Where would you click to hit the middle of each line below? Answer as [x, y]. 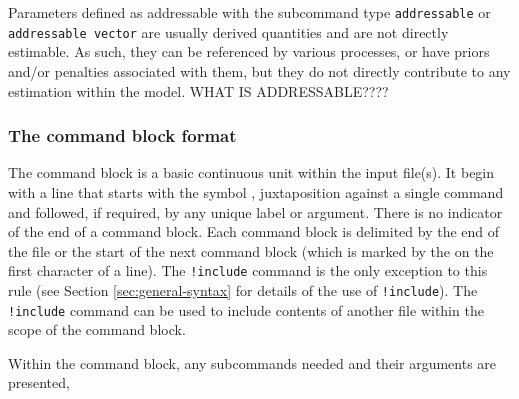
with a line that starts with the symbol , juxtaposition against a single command [256, 191]
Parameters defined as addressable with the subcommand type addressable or [249, 12]
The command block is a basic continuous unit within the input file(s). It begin [251, 172]
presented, [39, 382]
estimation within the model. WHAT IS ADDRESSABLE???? [198, 90]
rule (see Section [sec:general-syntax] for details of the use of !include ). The [243, 289]
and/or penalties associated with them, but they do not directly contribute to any [259, 70]
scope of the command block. [97, 329]
